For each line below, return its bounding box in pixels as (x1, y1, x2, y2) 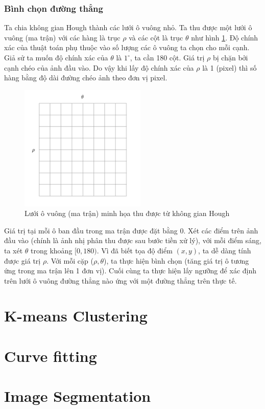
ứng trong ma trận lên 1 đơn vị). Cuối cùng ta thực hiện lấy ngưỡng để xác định (4, 265, 257, 276)
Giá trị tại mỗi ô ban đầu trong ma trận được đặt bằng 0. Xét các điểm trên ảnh (4, 225, 258, 235)
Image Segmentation (4, 385, 151, 406)
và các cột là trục (129, 32, 183, 42)
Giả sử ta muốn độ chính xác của (4, 52, 108, 62)
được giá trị (4, 255, 41, 266)
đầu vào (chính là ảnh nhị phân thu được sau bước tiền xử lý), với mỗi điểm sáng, (4, 235, 261, 246)
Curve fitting (4, 345, 97, 366)
